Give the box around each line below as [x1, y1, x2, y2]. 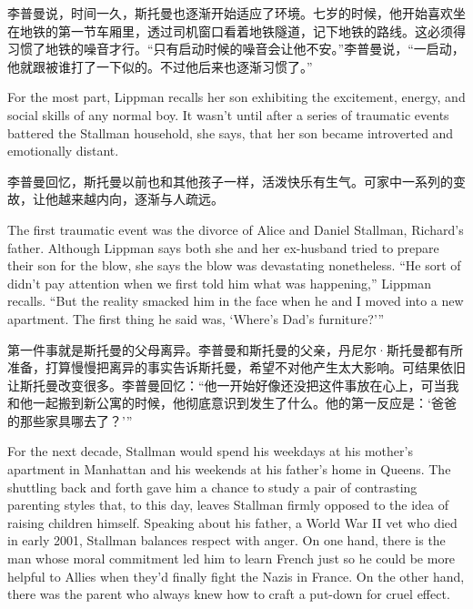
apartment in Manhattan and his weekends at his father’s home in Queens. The [7, 460, 451, 479]
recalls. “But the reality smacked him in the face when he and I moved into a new [7, 291, 464, 310]
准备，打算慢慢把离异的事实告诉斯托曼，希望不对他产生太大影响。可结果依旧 [7, 358, 466, 377]
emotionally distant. [7, 141, 119, 160]
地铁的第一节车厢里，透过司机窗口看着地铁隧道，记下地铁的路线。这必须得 [19, 21, 466, 40]
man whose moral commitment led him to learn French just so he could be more [7, 549, 456, 568]
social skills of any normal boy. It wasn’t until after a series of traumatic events [7, 105, 449, 124]
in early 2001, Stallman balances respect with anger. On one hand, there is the [7, 531, 446, 550]
